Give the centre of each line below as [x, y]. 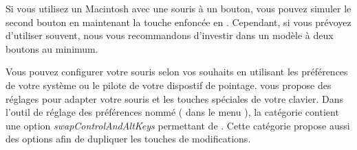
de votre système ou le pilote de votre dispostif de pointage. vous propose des [169, 85]
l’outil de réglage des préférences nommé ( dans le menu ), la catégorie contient [172, 112]
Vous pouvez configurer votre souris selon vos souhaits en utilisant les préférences [177, 72]
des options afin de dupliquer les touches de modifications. [128, 139]
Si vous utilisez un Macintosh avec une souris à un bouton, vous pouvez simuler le [178, 8]
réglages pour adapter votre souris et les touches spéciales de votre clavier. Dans [175, 98]
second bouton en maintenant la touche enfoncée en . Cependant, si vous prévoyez [178, 22]
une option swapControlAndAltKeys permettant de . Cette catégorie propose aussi [178, 125]
